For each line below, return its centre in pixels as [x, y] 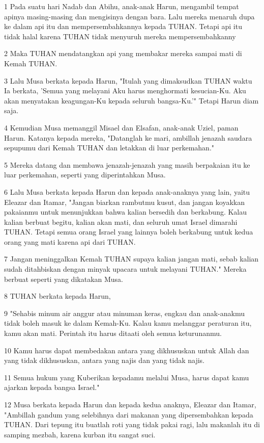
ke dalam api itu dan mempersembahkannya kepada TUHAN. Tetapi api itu [123, 26]
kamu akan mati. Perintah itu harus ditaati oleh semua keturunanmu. [113, 333]
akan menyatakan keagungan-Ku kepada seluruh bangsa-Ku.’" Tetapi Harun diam [131, 100]
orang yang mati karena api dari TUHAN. [70, 241]
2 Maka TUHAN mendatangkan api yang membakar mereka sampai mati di [123, 53]
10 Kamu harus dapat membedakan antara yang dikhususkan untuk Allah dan [127, 350]
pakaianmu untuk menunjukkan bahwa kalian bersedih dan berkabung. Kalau [126, 212]
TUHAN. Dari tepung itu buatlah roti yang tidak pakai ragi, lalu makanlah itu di [132, 424]
